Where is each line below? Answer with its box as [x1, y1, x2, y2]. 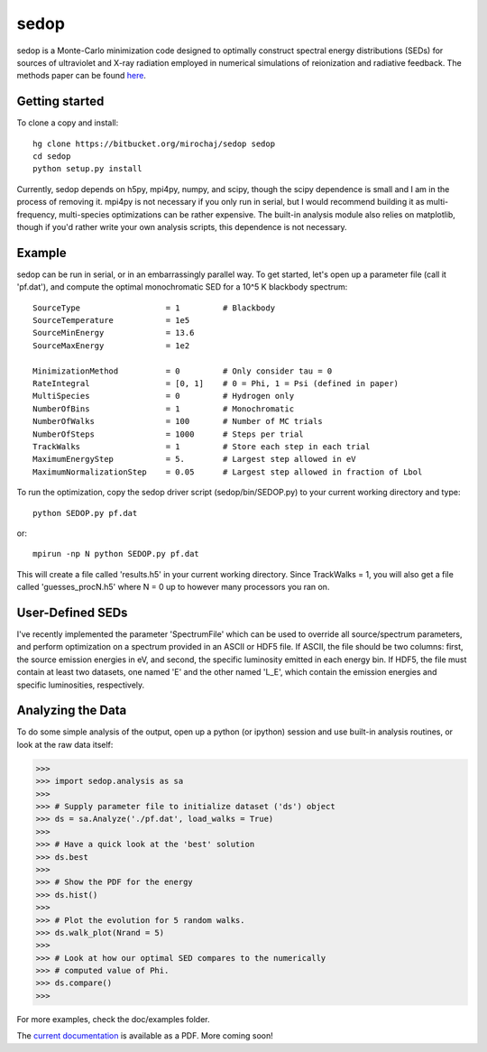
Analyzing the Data [16, 703, 127, 718]
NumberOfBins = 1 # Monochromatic [32, 403, 295, 414]
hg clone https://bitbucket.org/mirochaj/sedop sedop [32, 138, 275, 149]
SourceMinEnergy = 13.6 [32, 328, 195, 338]
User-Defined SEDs [16, 604, 128, 620]
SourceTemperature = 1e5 [32, 316, 190, 326]
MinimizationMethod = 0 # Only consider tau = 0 [32, 365, 333, 376]
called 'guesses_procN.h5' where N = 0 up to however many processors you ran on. [16, 582, 330, 593]
